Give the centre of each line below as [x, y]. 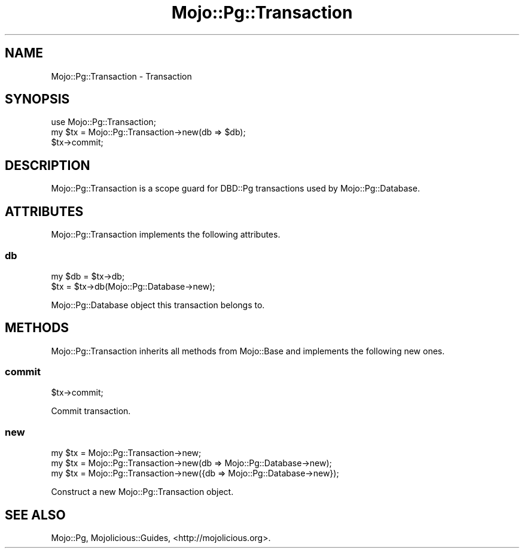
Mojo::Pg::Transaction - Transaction [121, 76]
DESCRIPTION [48, 165]
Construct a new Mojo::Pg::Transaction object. [142, 492]
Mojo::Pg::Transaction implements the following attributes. [166, 235]
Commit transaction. [91, 411]
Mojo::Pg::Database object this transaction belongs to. [158, 305]
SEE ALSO [35, 515]
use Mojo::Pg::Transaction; [103, 122]
